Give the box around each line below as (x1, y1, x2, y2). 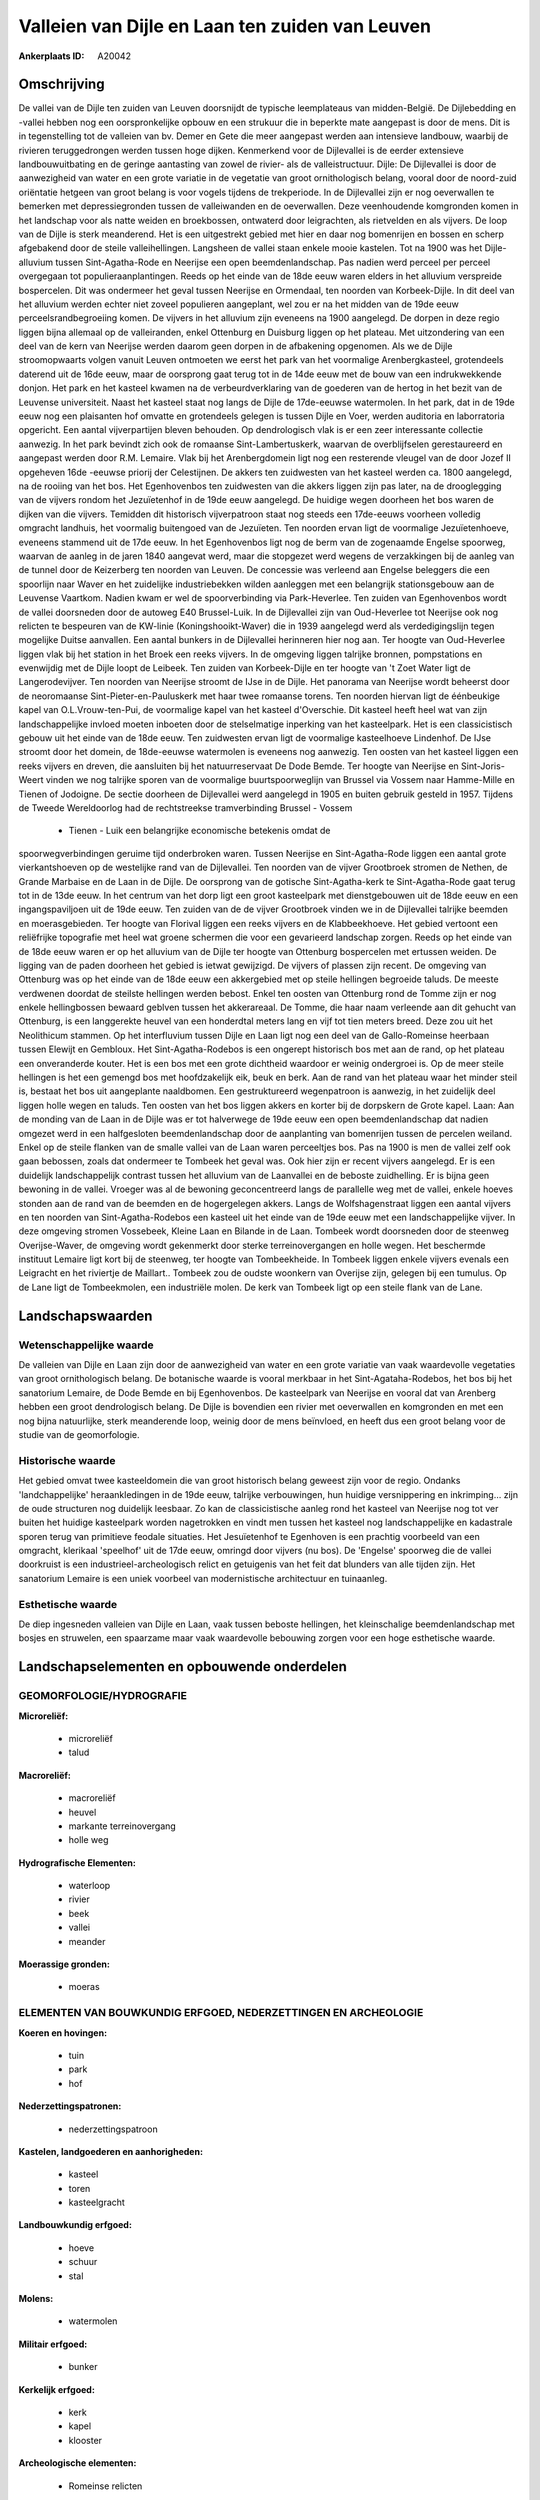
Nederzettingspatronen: (18, 2100, 122, 2112)
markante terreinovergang (68, 1820, 177, 1832)
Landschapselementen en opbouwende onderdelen (18, 1658, 347, 1675)
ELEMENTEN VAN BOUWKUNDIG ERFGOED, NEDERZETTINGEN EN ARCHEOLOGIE (18, 2006, 424, 2020)
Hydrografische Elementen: (18, 1856, 137, 1869)
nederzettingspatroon (68, 2123, 159, 2135)
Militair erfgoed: (18, 2338, 88, 2350)
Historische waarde (18, 1453, 116, 1467)
